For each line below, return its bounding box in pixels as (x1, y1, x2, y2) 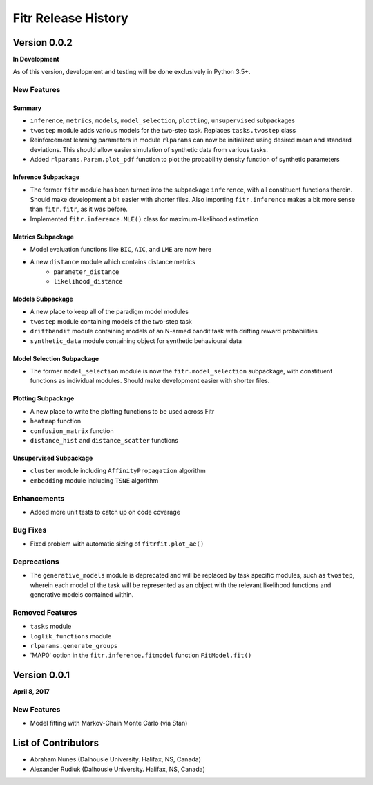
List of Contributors (12, 737, 99, 749)
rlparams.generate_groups (30, 642, 118, 649)
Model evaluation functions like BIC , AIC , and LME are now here (30, 245, 212, 253)
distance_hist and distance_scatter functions (30, 436, 179, 444)
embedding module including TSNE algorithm (30, 476, 159, 484)
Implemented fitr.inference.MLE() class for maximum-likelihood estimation (30, 214, 259, 223)
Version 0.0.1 (12, 669, 70, 681)
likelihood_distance (53, 277, 124, 286)
